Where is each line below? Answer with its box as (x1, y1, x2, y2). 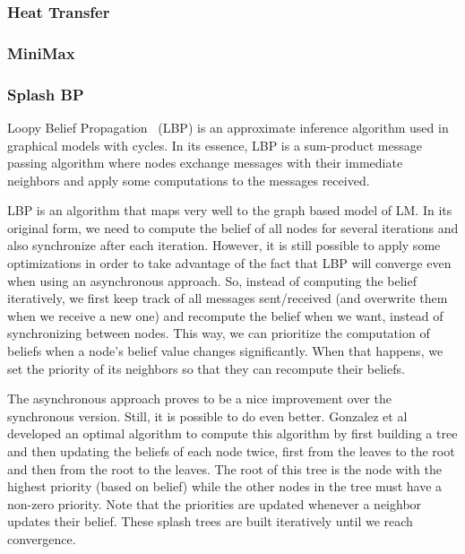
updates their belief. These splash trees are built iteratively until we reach (7, 512, 413, 531)
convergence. (7, 529, 76, 548)
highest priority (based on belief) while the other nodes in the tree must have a (7, 477, 443, 496)
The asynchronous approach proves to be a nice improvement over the (7, 389, 392, 408)
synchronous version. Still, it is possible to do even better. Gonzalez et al (7, 406, 408, 425)
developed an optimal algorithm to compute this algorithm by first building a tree (7, 424, 458, 443)
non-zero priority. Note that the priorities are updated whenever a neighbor (7, 494, 422, 513)
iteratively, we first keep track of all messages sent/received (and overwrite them (7, 289, 448, 307)
